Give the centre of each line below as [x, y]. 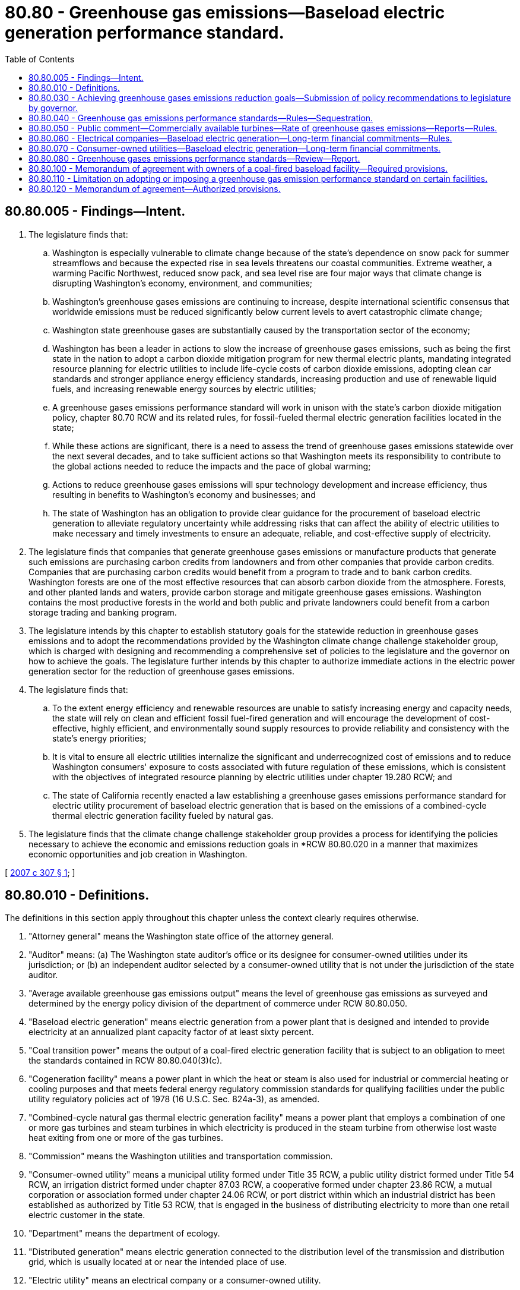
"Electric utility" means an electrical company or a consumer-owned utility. [175, 1280]
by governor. [53, 108]
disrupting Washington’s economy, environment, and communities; [183, 283]
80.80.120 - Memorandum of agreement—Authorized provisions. [155, 188]
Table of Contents [40, 59]
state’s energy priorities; [99, 738]
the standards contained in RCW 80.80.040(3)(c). [126, 1061]
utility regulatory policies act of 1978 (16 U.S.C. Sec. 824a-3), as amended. [174, 1099]
